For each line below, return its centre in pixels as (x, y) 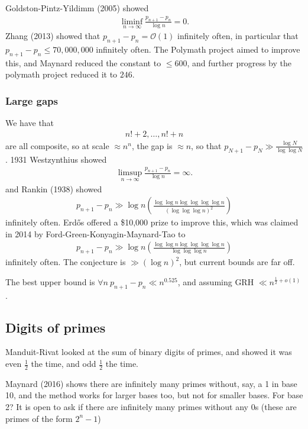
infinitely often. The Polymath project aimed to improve (198, 49)
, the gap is (152, 145)
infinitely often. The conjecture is (66, 262)
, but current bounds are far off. (237, 262)
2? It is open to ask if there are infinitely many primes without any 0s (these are (151, 407)
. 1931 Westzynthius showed (56, 159)
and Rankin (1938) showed (54, 188)
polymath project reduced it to (61, 74)
